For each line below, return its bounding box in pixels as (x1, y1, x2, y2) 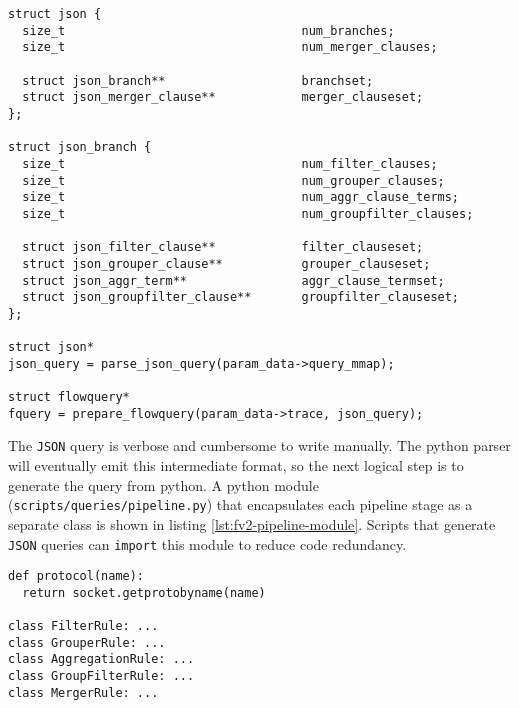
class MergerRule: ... (8, 685, 159, 700)
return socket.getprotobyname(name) (22, 585, 266, 600)
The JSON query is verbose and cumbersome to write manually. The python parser (8, 435, 511, 456)
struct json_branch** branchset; (22, 73, 374, 88)
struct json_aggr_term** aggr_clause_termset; (22, 273, 445, 288)
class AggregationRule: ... (8, 652, 195, 667)
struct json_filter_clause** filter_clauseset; (22, 240, 424, 255)
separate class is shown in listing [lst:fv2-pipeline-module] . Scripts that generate (8, 513, 496, 534)
